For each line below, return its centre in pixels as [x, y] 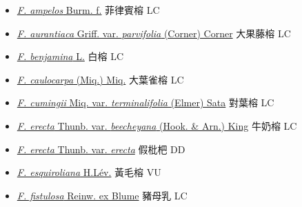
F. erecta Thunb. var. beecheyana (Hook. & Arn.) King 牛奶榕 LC [157, 125]
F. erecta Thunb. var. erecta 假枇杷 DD [101, 149]
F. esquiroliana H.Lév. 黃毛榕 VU [89, 172]
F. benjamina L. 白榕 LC [70, 56]
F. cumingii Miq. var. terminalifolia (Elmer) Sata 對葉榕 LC [145, 102]
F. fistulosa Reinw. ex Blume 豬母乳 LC [102, 195]
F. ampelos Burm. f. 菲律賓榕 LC [88, 10]
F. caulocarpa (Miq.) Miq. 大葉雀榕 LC [100, 79]
